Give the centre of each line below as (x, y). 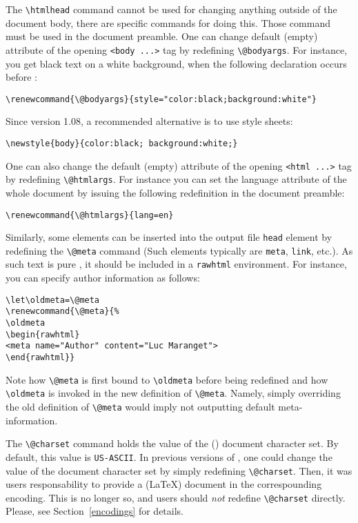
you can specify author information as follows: (103, 278)
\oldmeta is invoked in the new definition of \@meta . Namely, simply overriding (173, 393)
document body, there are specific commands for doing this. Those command (168, 22)
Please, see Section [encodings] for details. (95, 511)
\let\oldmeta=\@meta (53, 300)
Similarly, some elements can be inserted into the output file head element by (169, 237)
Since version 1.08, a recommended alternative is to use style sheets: (149, 121)
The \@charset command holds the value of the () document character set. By (172, 443)
